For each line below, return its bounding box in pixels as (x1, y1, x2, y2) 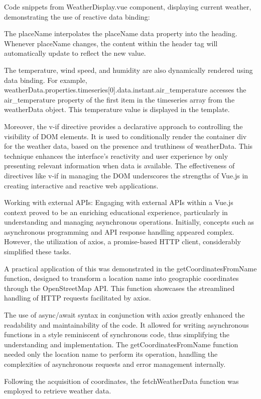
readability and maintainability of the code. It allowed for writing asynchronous (4, 319, 249, 330)
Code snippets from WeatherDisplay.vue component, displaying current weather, (4, 2, 251, 12)
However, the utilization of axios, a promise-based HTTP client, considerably (4, 236, 241, 247)
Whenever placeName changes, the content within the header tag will (4, 38, 218, 48)
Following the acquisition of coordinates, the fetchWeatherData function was (4, 375, 239, 386)
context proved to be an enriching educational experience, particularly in (4, 207, 228, 217)
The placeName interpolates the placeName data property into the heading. (4, 28, 237, 39)
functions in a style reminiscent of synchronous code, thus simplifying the (4, 329, 230, 340)
